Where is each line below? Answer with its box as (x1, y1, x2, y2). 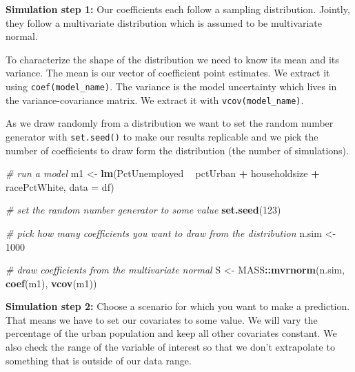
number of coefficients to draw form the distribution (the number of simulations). (6, 143, 349, 157)
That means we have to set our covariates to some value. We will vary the (6, 312, 318, 327)
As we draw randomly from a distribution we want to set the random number (6, 116, 334, 130)
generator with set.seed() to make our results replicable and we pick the (6, 129, 318, 143)
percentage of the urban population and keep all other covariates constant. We (6, 326, 337, 340)
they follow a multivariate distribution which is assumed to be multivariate (6, 15, 322, 30)
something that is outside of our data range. (6, 353, 192, 367)
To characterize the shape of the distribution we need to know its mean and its (6, 52, 339, 66)
